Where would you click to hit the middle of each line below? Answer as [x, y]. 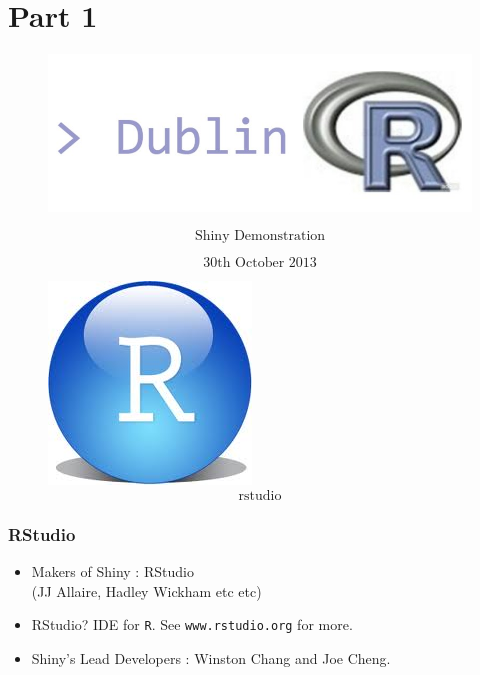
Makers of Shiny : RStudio [112, 570]
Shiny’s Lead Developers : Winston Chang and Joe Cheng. [211, 657]
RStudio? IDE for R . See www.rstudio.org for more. [192, 624]
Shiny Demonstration [260, 236]
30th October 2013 [260, 263]
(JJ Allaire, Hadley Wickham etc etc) [146, 590]
